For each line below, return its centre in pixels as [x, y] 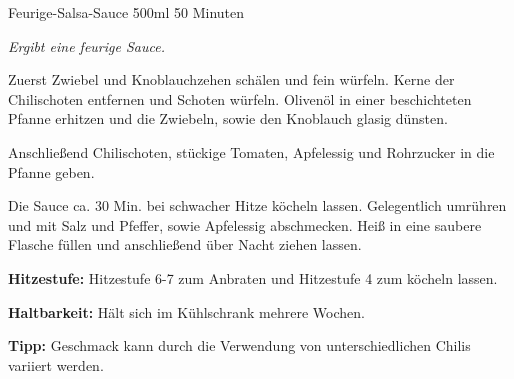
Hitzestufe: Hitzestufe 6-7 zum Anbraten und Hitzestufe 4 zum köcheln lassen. [253, 277]
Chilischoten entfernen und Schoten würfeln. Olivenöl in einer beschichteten [240, 98]
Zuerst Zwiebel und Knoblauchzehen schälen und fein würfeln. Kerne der [231, 79]
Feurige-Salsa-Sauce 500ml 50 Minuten [126, 12]
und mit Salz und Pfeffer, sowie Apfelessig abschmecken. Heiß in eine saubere [245, 224]
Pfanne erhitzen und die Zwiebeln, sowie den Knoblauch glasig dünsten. [228, 118]
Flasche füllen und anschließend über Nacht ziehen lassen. [185, 244]
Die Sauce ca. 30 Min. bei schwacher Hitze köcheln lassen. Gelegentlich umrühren [257, 205]
